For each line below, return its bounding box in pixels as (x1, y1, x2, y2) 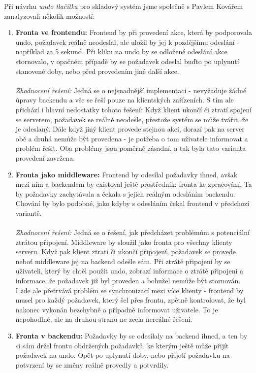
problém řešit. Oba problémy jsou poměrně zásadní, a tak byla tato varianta (15, 143, 246, 153)
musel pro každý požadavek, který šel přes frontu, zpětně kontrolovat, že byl (15, 295, 246, 305)
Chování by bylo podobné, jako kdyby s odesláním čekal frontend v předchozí (15, 198, 250, 208)
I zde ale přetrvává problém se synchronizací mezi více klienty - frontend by (15, 285, 244, 295)
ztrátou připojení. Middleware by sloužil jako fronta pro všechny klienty (15, 237, 232, 247)
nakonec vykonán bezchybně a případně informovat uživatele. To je (15, 304, 218, 314)
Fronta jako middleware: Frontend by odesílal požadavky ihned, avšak (15, 169, 238, 179)
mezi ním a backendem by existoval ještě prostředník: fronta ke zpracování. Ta (15, 179, 252, 189)
